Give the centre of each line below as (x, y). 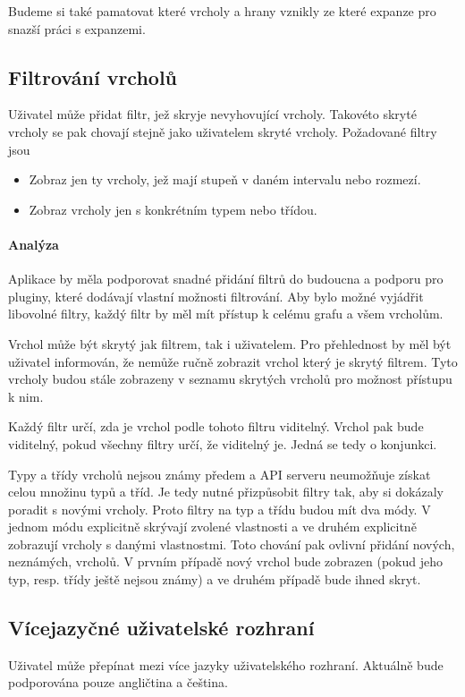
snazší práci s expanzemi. (77, 28)
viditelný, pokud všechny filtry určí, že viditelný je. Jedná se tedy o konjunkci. (223, 443)
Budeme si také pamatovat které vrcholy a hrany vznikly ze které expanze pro (222, 11)
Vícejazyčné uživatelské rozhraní (161, 628)
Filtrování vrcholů (93, 76)
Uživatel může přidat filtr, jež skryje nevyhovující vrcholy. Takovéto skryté (212, 114)
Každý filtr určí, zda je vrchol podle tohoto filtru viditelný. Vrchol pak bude (216, 426)
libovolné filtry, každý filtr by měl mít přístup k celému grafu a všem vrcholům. (226, 314)
